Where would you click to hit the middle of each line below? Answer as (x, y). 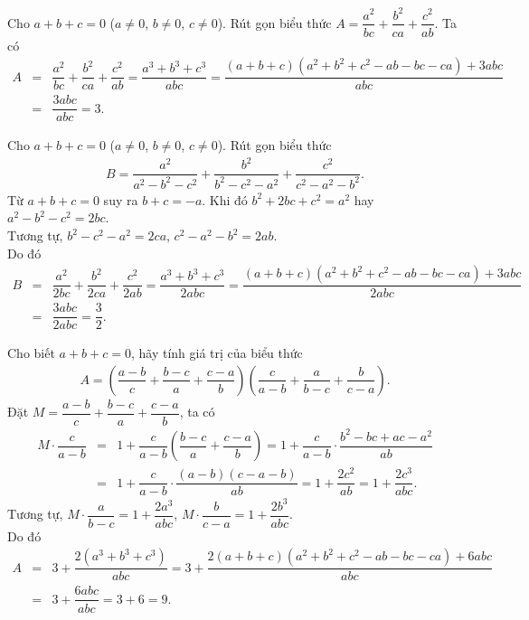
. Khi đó (225, 199)
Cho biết (31, 353)
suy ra (121, 199)
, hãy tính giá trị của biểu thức (217, 353)
